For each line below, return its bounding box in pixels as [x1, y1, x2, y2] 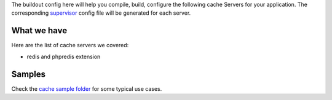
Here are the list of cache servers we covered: [11, 42, 129, 49]
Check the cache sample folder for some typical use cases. [11, 85, 162, 92]
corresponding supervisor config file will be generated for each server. [11, 9, 191, 17]
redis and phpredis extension [26, 53, 101, 60]
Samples [11, 69, 46, 79]
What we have [11, 25, 68, 36]
